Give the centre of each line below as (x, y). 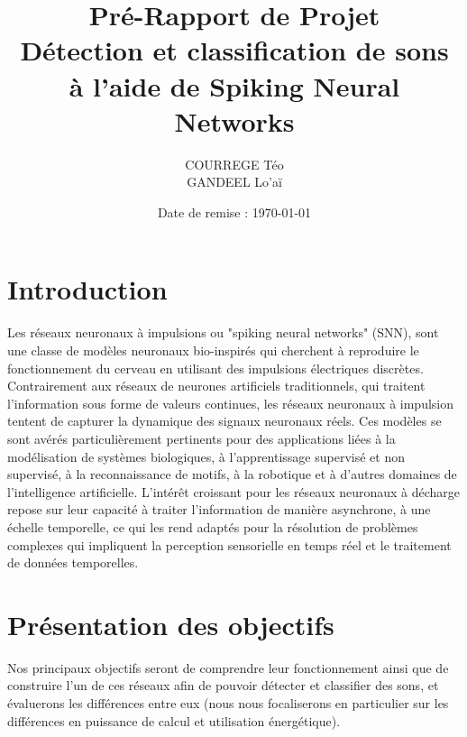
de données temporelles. (73, 562)
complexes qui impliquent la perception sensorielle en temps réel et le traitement (229, 544)
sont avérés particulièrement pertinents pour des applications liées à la (201, 438)
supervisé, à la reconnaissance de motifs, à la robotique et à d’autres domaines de (232, 474)
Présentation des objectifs (171, 624)
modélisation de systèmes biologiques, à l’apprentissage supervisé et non (206, 456)
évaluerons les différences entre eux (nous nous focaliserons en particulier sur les (228, 703)
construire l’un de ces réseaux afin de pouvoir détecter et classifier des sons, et (223, 685)
